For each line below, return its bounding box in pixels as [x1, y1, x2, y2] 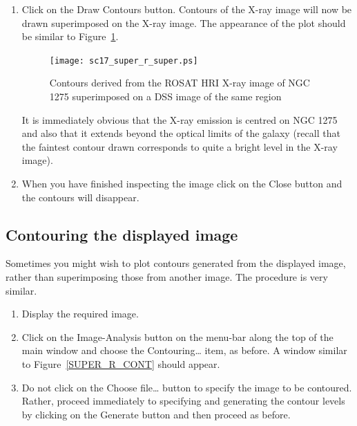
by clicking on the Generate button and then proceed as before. [21, 407, 291, 421]
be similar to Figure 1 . [21, 29, 119, 44]
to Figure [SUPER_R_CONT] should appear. [21, 356, 220, 371]
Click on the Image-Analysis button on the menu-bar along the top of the [21, 329, 334, 344]
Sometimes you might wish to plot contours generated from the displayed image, [6, 256, 346, 270]
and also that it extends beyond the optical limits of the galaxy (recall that [21, 126, 340, 140]
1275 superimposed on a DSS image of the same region [49, 89, 282, 104]
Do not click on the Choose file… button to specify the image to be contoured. [21, 380, 352, 394]
